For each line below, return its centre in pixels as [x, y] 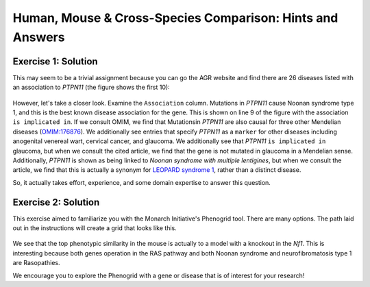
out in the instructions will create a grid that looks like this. [95, 228]
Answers [39, 37]
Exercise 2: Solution [56, 202]
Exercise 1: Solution [56, 61]
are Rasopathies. [36, 263]
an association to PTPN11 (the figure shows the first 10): [91, 87]
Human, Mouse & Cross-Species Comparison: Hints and [175, 18]
